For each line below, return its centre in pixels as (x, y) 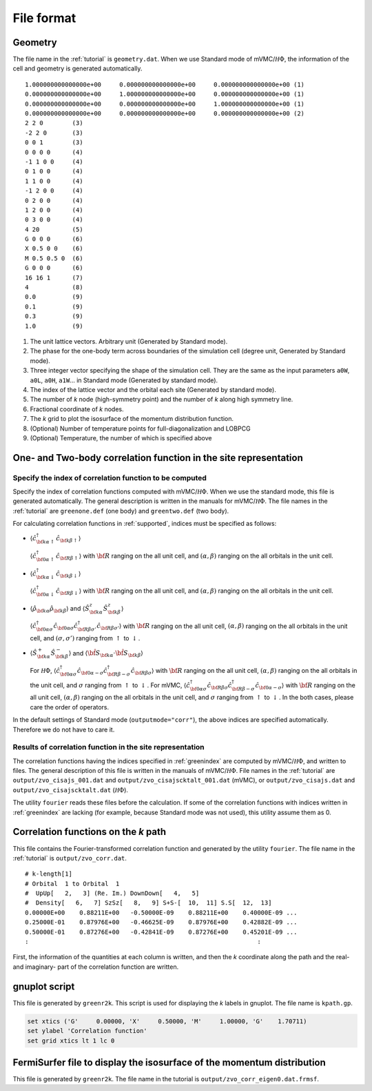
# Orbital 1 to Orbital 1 (72, 884)
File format (44, 18)
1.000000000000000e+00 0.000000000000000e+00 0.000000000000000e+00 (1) (165, 84)
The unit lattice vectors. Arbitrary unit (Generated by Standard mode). (129, 341)
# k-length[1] (49, 874)
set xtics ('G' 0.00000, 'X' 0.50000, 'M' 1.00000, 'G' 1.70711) (167, 1021)
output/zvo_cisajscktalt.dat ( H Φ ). (71, 789)
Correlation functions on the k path (90, 832)
